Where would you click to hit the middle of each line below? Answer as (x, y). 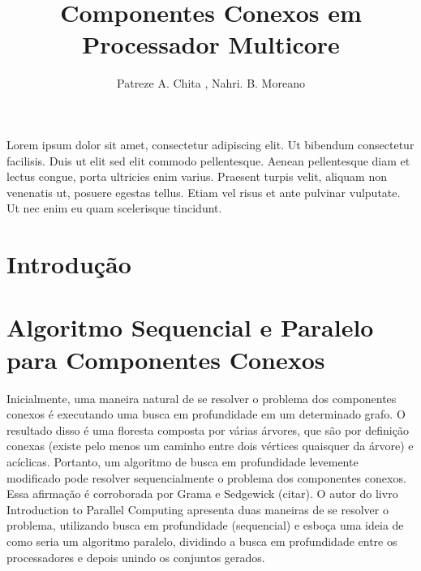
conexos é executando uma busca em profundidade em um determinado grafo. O (206, 414)
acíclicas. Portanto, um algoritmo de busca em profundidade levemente (183, 461)
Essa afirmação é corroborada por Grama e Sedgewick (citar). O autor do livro (202, 494)
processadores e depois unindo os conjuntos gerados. (136, 557)
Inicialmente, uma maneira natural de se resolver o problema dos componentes (202, 398)
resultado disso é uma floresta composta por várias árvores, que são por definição (208, 429)
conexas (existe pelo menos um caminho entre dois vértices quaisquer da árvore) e (210, 446)
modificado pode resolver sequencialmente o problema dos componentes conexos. (206, 477)
